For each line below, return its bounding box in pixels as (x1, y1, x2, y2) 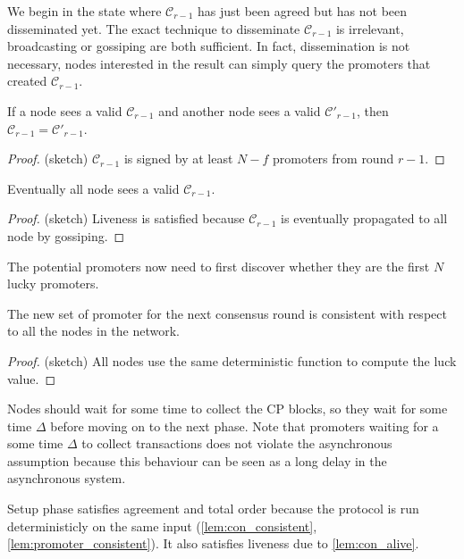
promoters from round (273, 149, 394, 168)
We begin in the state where (7, 2, 162, 20)
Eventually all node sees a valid (7, 179, 180, 197)
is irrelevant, (335, 19, 404, 38)
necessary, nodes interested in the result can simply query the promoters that (7, 54, 431, 72)
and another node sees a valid (158, 101, 321, 120)
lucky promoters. (7, 274, 99, 293)
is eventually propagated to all (281, 209, 448, 228)
